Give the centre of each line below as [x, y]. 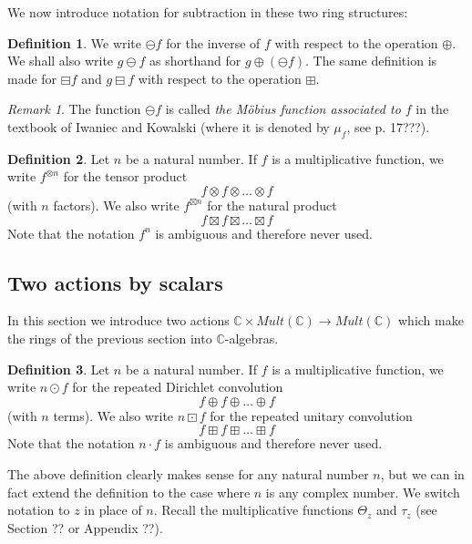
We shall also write [61, 61]
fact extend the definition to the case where [129, 492]
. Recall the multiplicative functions [253, 510]
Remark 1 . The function [74, 109]
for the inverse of [213, 42]
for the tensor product [125, 176]
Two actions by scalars [115, 282]
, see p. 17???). [388, 126]
